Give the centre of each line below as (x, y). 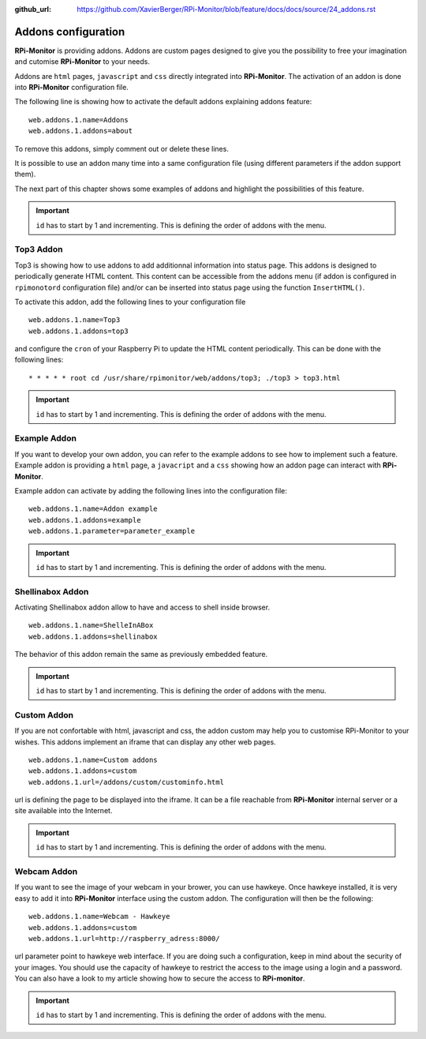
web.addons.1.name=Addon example (93, 509)
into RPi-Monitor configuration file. (72, 88)
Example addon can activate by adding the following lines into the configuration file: (151, 490)
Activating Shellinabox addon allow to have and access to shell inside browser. (142, 607)
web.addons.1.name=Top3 (75, 320)
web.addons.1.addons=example (85, 520)
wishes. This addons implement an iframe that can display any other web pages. (145, 741)
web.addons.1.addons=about (81, 131)
